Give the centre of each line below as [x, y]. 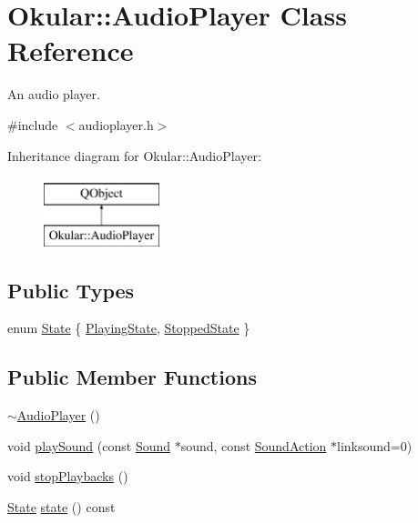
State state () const [61, 507]
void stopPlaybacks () [68, 476]
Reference [71, 50]
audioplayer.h [116, 124]
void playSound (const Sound [89, 445]
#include [33, 124]
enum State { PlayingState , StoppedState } [129, 328]
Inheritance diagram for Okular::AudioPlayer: [134, 155]
